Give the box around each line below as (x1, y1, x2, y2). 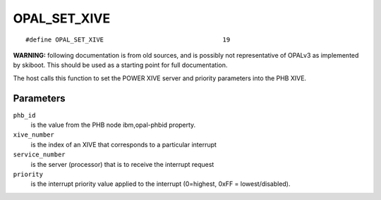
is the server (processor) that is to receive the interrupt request (30, 160, 214, 168)
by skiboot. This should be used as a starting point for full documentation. (13, 61, 228, 70)
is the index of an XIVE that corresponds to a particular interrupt (30, 140, 217, 149)
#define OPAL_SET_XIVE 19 (25, 35, 231, 44)
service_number (13, 151, 66, 158)
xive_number (13, 131, 54, 139)
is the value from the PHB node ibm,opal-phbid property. (30, 120, 196, 130)
